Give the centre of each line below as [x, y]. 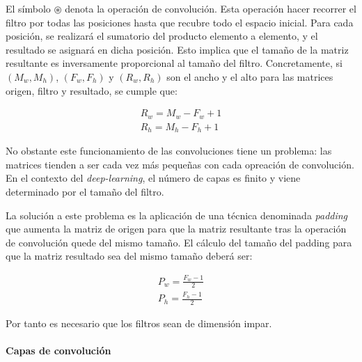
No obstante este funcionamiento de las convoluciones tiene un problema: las [169, 151]
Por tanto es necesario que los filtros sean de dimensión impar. [139, 323]
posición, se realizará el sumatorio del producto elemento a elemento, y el [162, 36]
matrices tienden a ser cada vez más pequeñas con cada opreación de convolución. [180, 164]
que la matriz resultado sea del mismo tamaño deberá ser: [129, 256]
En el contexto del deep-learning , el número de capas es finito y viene [153, 178]
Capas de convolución [58, 351]
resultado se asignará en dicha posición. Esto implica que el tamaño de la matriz [177, 49]
